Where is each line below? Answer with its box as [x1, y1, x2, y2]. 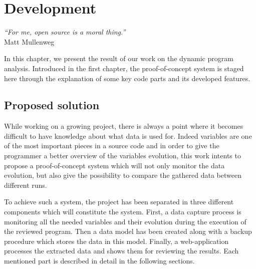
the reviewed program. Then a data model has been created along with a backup [4, 226, 252, 236]
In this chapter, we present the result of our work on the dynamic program [4, 53, 233, 64]
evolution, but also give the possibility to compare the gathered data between [4, 170, 241, 180]
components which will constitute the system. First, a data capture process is [4, 206, 241, 217]
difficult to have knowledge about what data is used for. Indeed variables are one [4, 130, 252, 141]
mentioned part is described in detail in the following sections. [4, 255, 195, 266]
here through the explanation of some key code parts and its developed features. [4, 73, 250, 83]
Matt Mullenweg [4, 36, 55, 47]
